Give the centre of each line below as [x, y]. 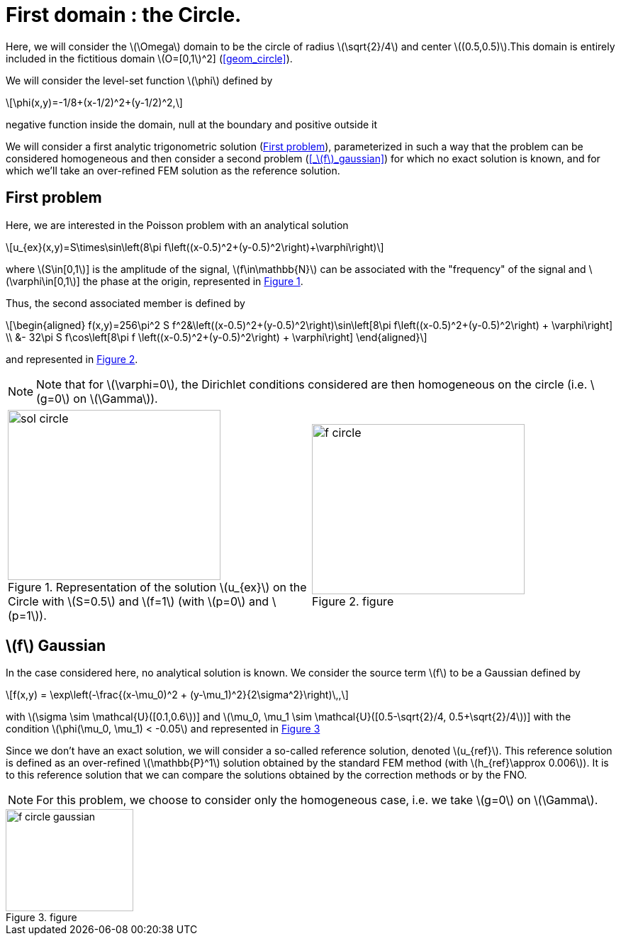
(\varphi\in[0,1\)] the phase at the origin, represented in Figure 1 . [155, 281]
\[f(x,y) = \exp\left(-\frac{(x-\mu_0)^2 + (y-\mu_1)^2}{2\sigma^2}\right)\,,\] [177, 695]
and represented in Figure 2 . [72, 359]
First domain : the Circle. [124, 15]
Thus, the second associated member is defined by [125, 303]
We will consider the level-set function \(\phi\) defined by [139, 80]
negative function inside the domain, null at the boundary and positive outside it [192, 124]
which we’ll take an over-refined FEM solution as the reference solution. [173, 170]
